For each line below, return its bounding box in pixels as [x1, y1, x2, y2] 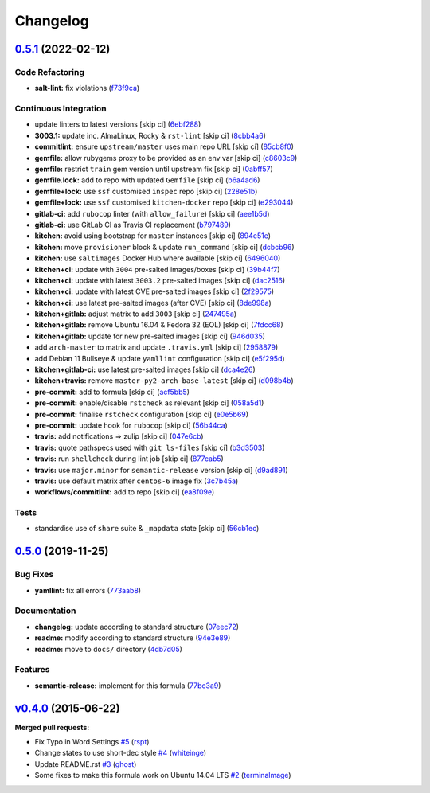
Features [14, 664, 50, 675]
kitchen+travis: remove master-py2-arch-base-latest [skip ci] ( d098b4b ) [34, 376, 294, 385]
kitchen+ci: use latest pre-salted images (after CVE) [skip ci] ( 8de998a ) [34, 298, 272, 307]
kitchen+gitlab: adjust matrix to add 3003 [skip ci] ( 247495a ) [34, 309, 237, 318]
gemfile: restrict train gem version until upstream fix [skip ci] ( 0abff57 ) [34, 164, 274, 174]
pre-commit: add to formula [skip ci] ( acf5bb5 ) [34, 387, 190, 396]
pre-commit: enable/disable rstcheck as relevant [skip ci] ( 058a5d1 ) [34, 398, 264, 408]
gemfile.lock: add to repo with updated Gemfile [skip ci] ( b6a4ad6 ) [34, 175, 260, 185]
